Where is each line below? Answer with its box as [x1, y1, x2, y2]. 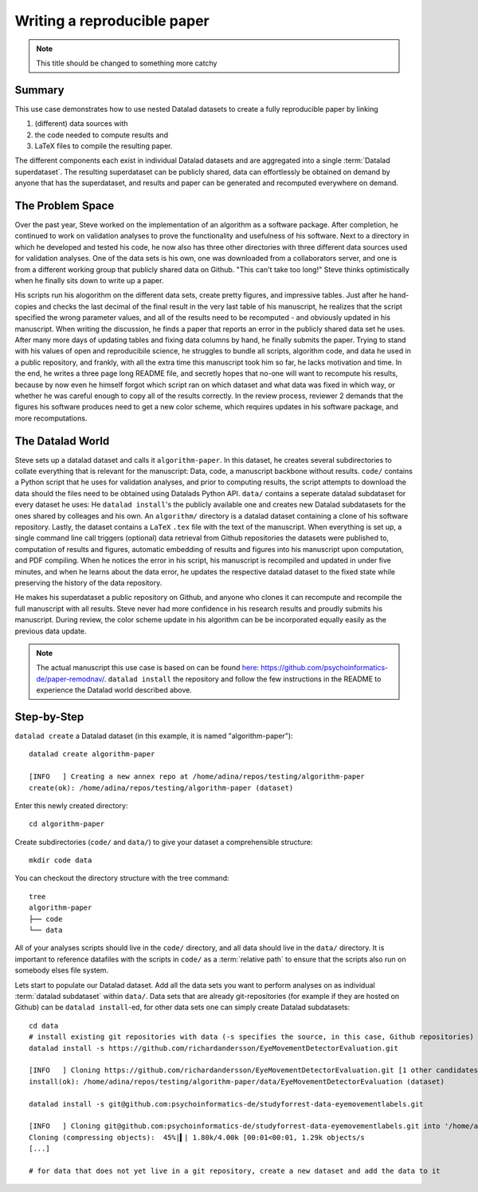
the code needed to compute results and [34, 130, 169, 140]
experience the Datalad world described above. [36, 685, 193, 695]
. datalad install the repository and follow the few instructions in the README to [104, 674, 382, 684]
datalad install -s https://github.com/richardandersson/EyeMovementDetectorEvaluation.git [29, 1044, 398, 1052]
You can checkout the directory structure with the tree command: [14, 874, 230, 883]
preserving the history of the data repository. [14, 578, 163, 587]
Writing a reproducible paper [14, 12, 210, 30]
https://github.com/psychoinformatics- [260, 663, 389, 673]
